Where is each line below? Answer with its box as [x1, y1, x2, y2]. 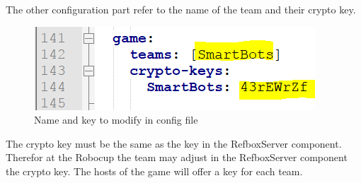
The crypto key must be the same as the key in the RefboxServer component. [6, 136, 342, 150]
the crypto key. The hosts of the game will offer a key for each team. [6, 163, 303, 178]
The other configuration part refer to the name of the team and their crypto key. [6, 2, 356, 16]
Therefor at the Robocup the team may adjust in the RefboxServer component [6, 150, 348, 165]
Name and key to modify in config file [34, 112, 198, 127]
